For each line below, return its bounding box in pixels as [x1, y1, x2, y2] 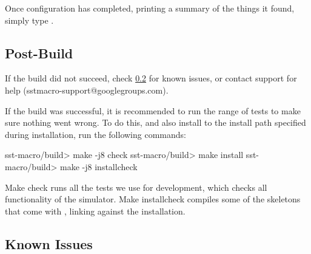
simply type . [5, 13, 54, 26]
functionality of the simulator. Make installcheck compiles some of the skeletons [5, 193, 301, 205]
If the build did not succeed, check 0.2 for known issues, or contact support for [5, 72, 297, 84]
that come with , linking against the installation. [5, 204, 186, 217]
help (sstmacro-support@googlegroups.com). [5, 83, 169, 96]
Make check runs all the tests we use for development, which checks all [5, 180, 267, 193]
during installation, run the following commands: [5, 128, 186, 140]
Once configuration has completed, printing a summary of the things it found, [5, 2, 295, 14]
